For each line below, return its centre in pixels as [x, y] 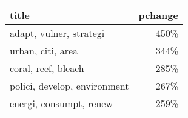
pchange [158, 15]
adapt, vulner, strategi [57, 33]
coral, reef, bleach [47, 68]
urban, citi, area [44, 51]
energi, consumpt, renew [61, 103]
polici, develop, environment [69, 86]
